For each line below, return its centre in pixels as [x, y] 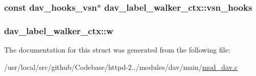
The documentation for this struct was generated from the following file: [117, 50]
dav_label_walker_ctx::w [59, 30]
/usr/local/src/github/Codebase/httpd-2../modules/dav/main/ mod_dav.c [121, 67]
